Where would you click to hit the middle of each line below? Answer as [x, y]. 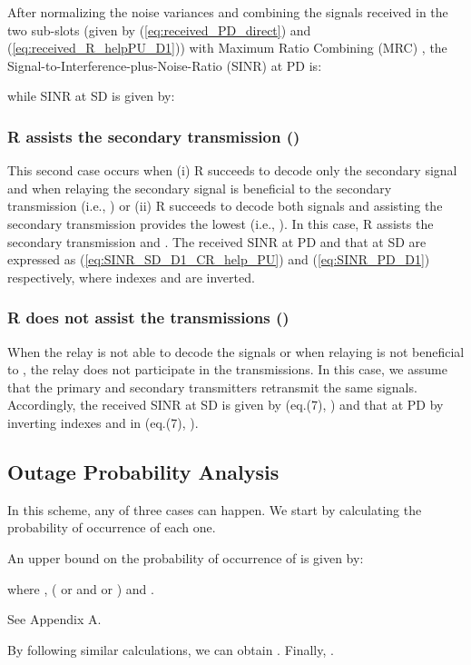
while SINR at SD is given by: [91, 96]
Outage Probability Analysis [143, 471]
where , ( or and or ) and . [81, 588]
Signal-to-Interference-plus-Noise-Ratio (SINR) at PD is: [165, 65]
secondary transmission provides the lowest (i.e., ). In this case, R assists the [221, 223]
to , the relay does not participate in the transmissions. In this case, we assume [227, 369]
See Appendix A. [54, 619]
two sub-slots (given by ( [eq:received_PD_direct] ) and [159, 30]
